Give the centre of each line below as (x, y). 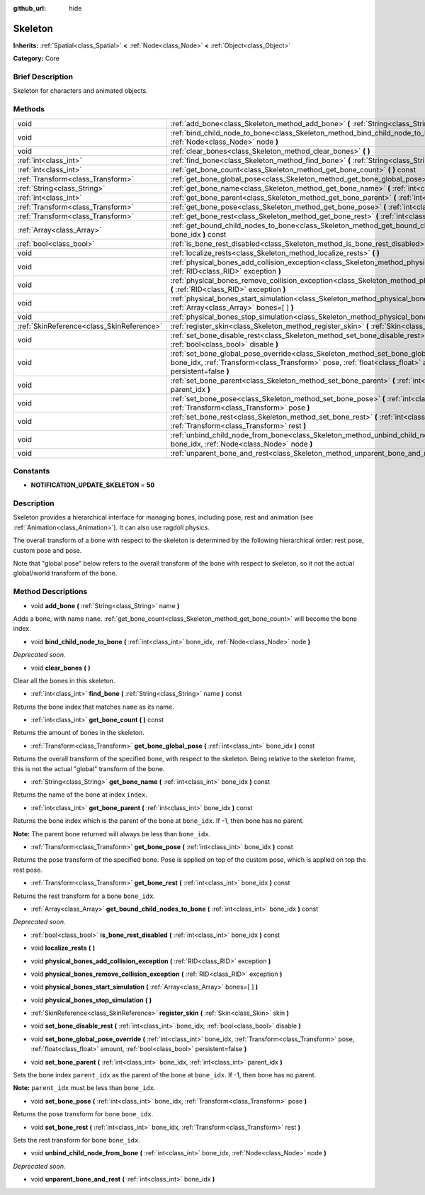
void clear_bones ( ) (61, 668)
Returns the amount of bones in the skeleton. (79, 733)
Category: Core (36, 58)
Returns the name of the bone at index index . (80, 795)
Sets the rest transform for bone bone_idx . (77, 1140)
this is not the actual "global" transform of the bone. (89, 768)
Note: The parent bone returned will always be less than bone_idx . (112, 834)
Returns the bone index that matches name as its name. (94, 707)
